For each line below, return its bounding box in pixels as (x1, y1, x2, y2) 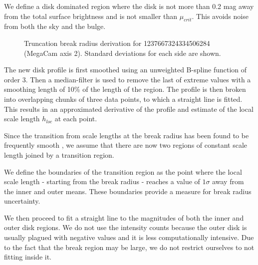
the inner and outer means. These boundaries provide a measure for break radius (4, 186, 252, 196)
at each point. (54, 113, 97, 124)
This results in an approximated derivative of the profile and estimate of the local (4, 103, 254, 114)
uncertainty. (4, 196, 40, 206)
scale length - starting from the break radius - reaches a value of (4, 176, 200, 187)
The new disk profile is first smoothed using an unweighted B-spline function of (4, 64, 247, 75)
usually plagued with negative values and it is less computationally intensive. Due (4, 232, 254, 243)
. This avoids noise (192, 10, 249, 21)
